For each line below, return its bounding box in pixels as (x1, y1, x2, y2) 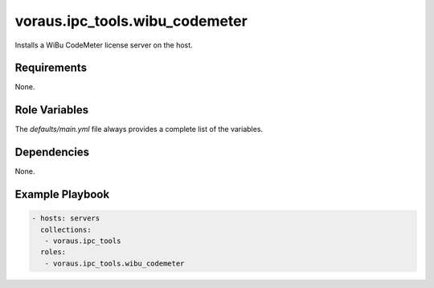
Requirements (14, 61, 88, 75)
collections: (40, 225, 92, 234)
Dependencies (14, 146, 90, 159)
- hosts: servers (31, 214, 100, 223)
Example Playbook (14, 187, 110, 201)
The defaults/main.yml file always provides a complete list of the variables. (14, 125, 264, 134)
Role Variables (14, 103, 88, 117)
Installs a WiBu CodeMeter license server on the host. (14, 40, 193, 50)
